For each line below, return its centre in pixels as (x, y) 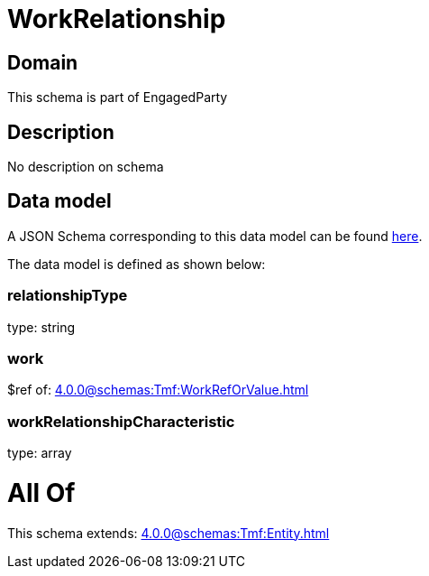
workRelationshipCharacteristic (121, 421)
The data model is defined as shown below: (137, 264)
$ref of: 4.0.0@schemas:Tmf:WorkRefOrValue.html (158, 390)
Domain (43, 62)
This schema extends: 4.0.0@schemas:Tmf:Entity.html (169, 533)
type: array (40, 453)
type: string (41, 327)
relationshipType (68, 296)
